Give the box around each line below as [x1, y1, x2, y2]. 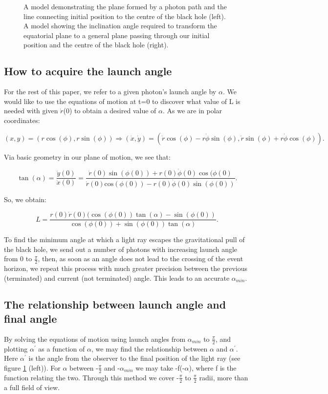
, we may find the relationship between [91, 343, 208, 353]
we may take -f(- [135, 362, 185, 373]
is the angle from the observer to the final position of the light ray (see [28, 353, 241, 363]
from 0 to [4, 253, 32, 264]
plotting [4, 343, 28, 353]
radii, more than [199, 372, 248, 382]
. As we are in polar [162, 105, 222, 116]
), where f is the [189, 362, 237, 373]
